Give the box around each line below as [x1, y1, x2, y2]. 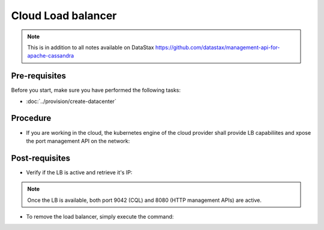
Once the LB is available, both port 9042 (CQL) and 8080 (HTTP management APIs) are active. [27, 196, 262, 204]
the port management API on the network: [26, 137, 130, 144]
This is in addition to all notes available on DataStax [27, 44, 154, 51]
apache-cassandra [27, 52, 74, 59]
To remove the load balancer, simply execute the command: [26, 213, 174, 220]
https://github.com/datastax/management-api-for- [155, 44, 280, 51]
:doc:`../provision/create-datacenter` [26, 98, 117, 105]
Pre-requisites [11, 71, 66, 81]
